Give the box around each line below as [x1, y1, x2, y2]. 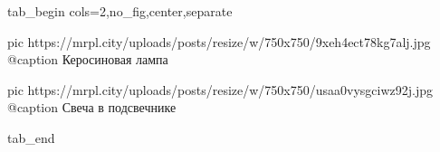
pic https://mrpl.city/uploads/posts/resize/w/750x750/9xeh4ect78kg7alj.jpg [7, 32, 431, 51]
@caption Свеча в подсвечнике [7, 98, 177, 117]
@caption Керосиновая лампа [7, 50, 168, 69]
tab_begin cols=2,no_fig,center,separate [7, 2, 233, 20]
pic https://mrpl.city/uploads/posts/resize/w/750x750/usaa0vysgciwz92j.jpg [7, 80, 434, 99]
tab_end [7, 128, 55, 147]
